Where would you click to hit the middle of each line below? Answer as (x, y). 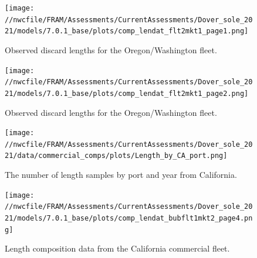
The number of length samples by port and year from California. (121, 175)
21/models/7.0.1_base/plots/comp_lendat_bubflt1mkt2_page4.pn (129, 218)
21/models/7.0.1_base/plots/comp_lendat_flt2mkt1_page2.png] (127, 93)
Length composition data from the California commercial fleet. (117, 248)
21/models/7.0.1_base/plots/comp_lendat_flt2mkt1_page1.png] (127, 31)
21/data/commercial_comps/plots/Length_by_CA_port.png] (116, 156)
